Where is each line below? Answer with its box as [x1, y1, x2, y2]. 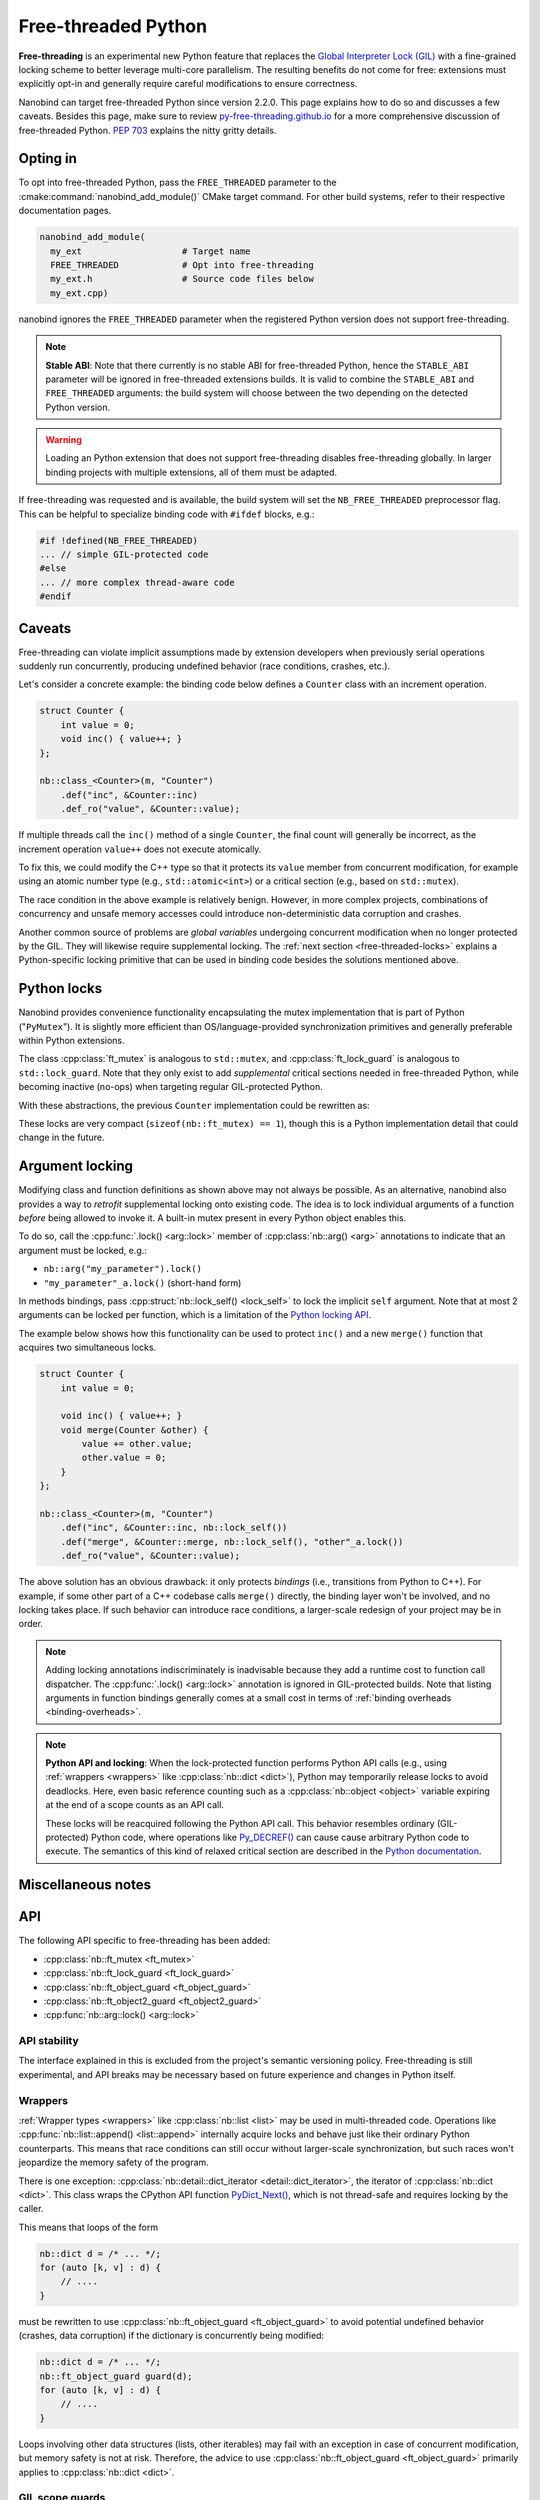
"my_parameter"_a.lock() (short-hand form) [43, 1276, 242, 1289]
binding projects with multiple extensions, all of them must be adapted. [45, 466, 338, 478]
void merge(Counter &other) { [60, 1424, 209, 1435]
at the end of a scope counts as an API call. [45, 1799, 225, 1811]
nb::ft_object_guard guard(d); [39, 2370, 194, 2382]
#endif [39, 591, 72, 602]
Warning [45, 434, 82, 446]
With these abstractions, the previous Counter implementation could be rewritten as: [18, 1099, 370, 1111]
